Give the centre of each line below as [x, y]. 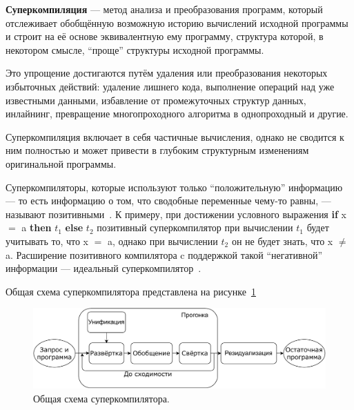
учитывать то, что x [47, 241]
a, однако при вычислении [163, 241]
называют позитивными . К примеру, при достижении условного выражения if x [176, 214]
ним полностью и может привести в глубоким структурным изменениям [157, 150]
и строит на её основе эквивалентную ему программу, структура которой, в [165, 36]
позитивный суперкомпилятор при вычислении [195, 227]
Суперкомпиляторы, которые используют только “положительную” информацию [174, 187]
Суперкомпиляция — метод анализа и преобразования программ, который [164, 9]
